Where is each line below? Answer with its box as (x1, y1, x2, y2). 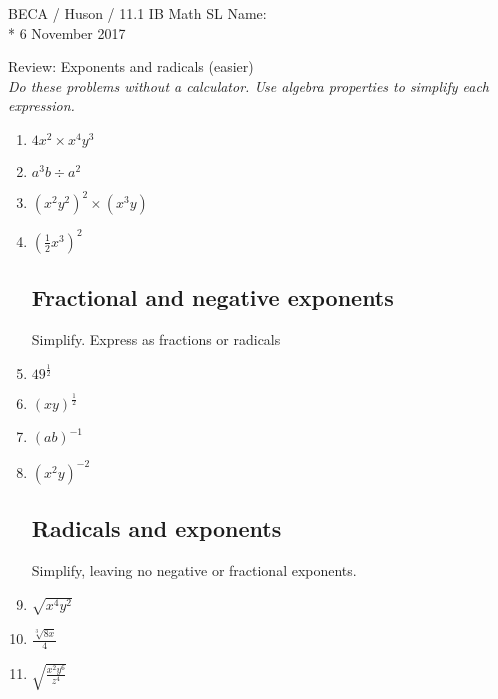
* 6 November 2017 (8, 22, 126, 43)
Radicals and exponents (31, 513, 282, 544)
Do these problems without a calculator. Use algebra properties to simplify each (8, 75, 489, 96)
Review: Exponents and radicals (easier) (8, 56, 254, 77)
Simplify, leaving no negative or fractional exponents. (31, 560, 357, 581)
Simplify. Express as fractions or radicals (31, 329, 281, 350)
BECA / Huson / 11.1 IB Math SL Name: (8, 3, 267, 23)
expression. (8, 95, 75, 116)
